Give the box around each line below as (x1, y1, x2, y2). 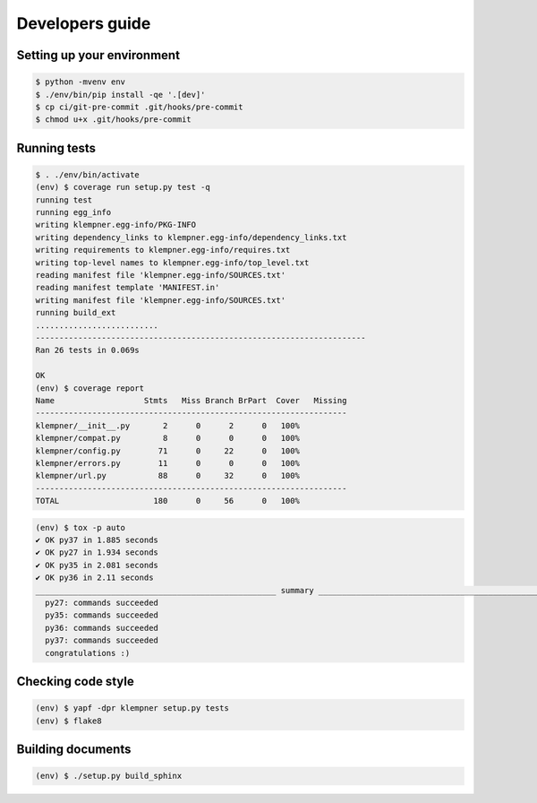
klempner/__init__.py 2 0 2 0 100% (35, 420, 300, 430)
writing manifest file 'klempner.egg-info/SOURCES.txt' (35, 295, 286, 305)
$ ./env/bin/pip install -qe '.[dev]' (35, 90, 206, 99)
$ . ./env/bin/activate (35, 169, 141, 179)
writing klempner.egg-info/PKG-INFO (35, 220, 197, 230)
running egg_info (35, 207, 112, 218)
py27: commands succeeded (45, 598, 158, 608)
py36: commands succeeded (45, 623, 158, 633)
